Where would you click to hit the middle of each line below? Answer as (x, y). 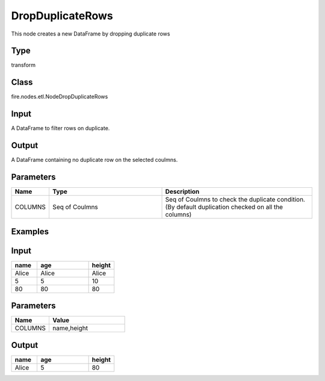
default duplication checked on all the (230, 207)
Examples (30, 231)
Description (182, 191)
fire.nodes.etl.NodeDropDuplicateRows (60, 97)
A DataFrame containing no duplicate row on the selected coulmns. (94, 160)
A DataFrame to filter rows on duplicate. (60, 128)
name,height (70, 328)
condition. (291, 200)
